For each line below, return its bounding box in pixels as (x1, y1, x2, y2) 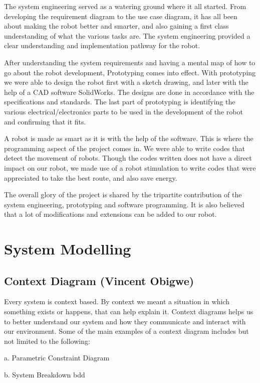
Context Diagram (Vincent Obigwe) (4, 273, 194, 288)
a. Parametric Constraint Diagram (4, 352, 110, 363)
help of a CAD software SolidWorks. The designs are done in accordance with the (4, 86, 254, 97)
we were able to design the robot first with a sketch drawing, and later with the (4, 77, 248, 87)
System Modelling (4, 238, 131, 259)
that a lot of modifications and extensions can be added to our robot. (4, 209, 217, 219)
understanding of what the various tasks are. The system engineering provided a (4, 30, 250, 41)
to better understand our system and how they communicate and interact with (4, 316, 246, 326)
